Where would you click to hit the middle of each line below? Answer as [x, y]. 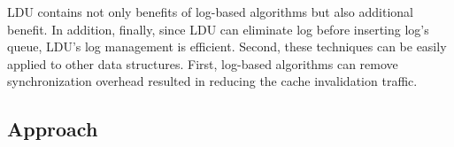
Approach [53, 129]
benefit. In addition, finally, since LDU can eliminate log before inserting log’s [218, 29]
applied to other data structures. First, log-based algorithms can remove [203, 63]
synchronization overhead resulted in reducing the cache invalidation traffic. [212, 81]
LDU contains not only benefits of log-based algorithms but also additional [210, 12]
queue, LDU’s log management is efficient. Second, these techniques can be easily [227, 46]
